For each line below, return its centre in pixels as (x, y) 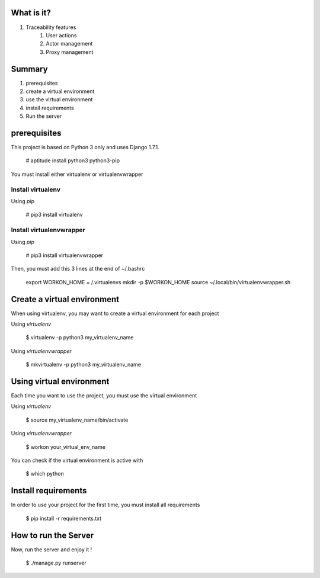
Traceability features (51, 27)
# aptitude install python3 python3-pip (73, 160)
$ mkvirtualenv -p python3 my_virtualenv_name (84, 365)
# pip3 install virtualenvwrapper (65, 255)
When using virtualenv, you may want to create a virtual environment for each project (115, 313)
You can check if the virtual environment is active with (77, 460)
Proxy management (70, 52)
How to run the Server (52, 535)
